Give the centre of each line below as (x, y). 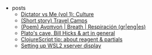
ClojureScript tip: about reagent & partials (72, 39)
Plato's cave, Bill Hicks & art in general (68, 33)
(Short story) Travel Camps (54, 20)
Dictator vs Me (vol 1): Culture (57, 14)
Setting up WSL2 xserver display (61, 46)
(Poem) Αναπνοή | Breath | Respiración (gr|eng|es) (83, 27)
